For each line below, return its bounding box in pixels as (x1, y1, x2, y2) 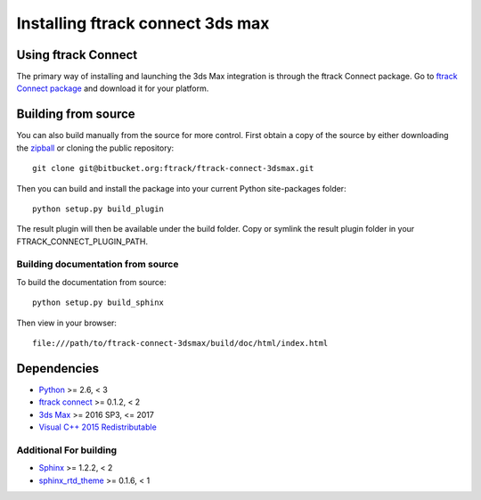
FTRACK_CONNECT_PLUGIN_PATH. (16, 236, 149, 247)
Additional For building (16, 444, 118, 456)
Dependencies (16, 361, 100, 376)
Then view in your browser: (16, 317, 118, 328)
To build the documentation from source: (16, 276, 167, 287)
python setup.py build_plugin (32, 203, 165, 214)
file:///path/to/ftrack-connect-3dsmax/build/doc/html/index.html (32, 339, 329, 348)
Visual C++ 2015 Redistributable (38, 422, 158, 432)
